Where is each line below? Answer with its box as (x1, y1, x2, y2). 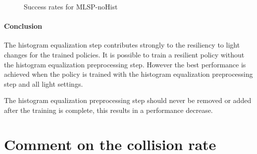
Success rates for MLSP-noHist (24, 1, 118, 11)
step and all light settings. (4, 78, 83, 89)
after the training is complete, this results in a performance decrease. (4, 104, 213, 115)
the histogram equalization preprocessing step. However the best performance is (4, 59, 246, 69)
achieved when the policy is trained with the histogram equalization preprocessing (4, 69, 253, 79)
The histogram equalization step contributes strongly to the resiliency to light (4, 40, 240, 50)
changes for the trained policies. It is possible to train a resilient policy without (4, 49, 245, 59)
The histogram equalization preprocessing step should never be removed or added (4, 95, 252, 105)
